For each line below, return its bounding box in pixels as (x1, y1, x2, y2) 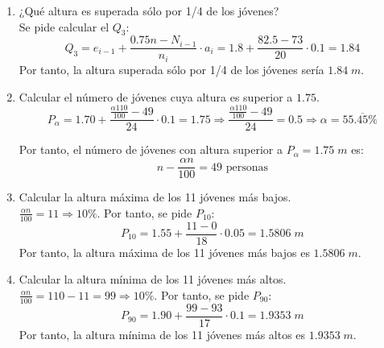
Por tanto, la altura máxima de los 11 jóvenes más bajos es (19, 243, 310, 260)
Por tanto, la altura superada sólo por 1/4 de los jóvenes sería (19, 60, 324, 77)
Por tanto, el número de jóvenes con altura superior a (19, 141, 283, 158)
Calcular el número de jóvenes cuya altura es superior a (19, 88, 293, 105)
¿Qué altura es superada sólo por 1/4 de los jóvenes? (19, 2, 279, 19)
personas (225, 161, 268, 173)
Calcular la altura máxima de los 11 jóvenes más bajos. (19, 188, 291, 205)
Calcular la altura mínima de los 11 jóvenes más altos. (19, 271, 287, 288)
